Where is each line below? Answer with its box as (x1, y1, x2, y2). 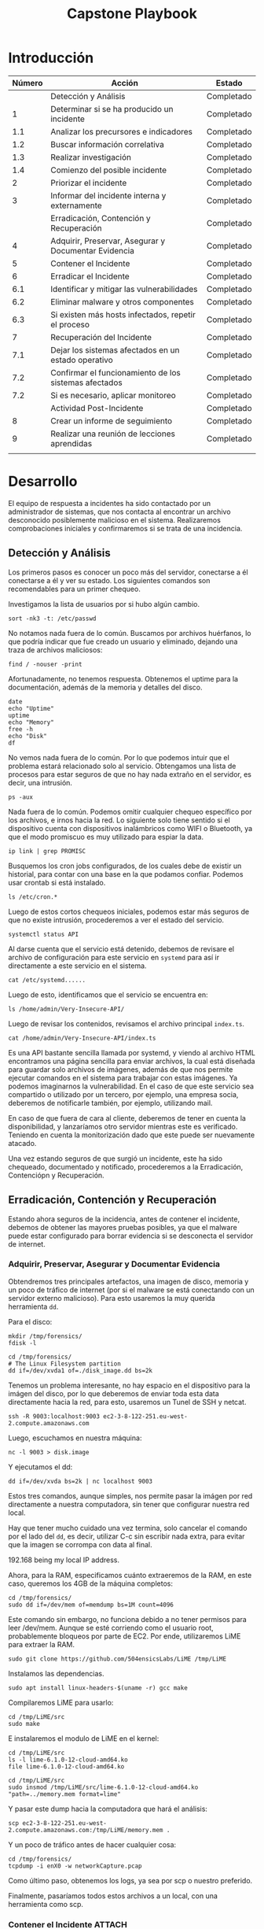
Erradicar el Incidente (50, 271, 130, 282)
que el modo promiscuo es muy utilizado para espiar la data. (8, 832, 204, 841)
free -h (8, 725, 34, 733)
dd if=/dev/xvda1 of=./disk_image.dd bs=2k (8, 1366, 153, 1374)
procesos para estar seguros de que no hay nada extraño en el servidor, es (8, 769, 251, 779)
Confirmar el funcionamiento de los (50, 367, 181, 378)
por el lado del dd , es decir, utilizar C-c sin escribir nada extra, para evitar (8, 1532, 245, 1541)
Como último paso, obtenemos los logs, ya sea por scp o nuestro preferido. (8, 1875, 253, 1885)
